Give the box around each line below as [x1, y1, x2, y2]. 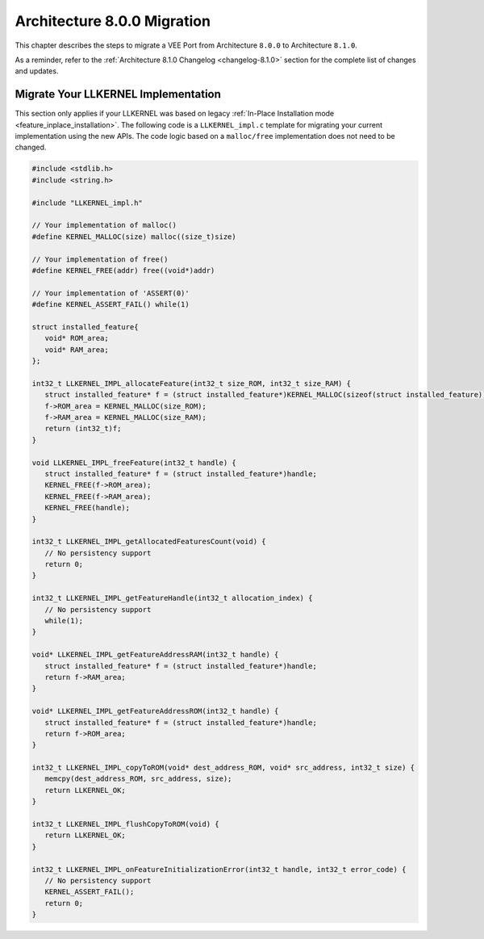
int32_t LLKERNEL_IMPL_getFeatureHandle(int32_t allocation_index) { [31, 593, 313, 603]
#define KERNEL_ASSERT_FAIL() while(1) [31, 300, 190, 309]
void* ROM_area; [44, 333, 109, 343]
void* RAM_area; [44, 345, 109, 354]
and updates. [15, 66, 59, 76]
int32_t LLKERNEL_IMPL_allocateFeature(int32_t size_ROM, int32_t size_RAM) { [31, 379, 351, 388]
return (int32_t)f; [44, 424, 122, 434]
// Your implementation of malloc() [31, 220, 177, 230]
